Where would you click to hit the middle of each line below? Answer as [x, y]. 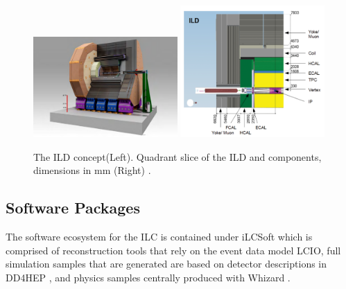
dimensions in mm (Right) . [92, 170]
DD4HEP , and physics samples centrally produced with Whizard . [148, 277]
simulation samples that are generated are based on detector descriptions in [166, 264]
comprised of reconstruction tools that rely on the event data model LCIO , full [173, 250]
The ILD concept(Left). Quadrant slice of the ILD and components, [178, 156]
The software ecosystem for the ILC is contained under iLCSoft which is [159, 237]
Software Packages [73, 208]
